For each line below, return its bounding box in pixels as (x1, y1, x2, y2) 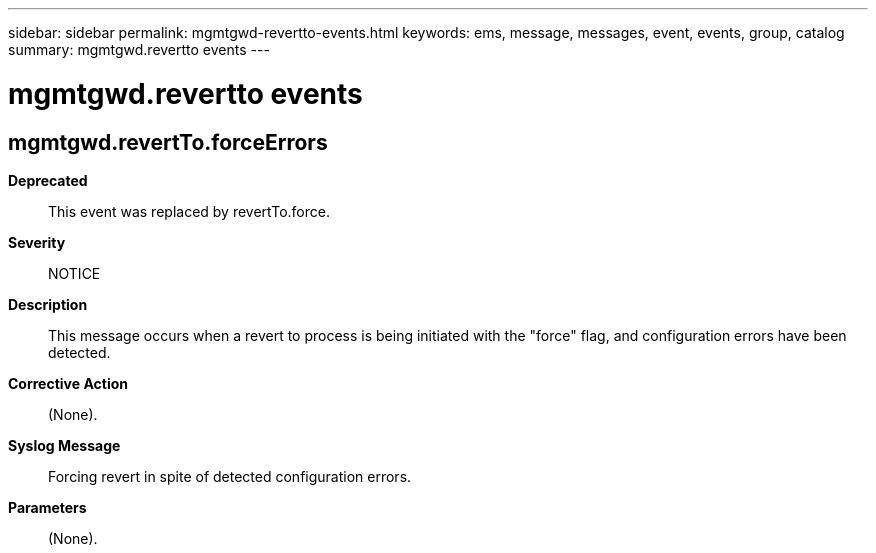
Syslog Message (8, 436, 121, 454)
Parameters (8, 498, 87, 516)
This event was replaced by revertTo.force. (48, 202, 330, 220)
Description (8, 295, 88, 313)
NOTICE (48, 264, 101, 282)
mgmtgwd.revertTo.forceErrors (8, 129, 328, 155)
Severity (8, 233, 66, 251)
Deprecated (8, 171, 88, 189)
